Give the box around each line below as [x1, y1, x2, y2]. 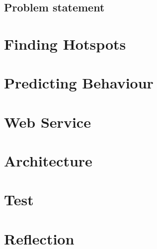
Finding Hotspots [4, 33, 126, 54]
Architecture [4, 151, 92, 171]
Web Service [4, 111, 91, 132]
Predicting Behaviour [4, 73, 154, 93]
